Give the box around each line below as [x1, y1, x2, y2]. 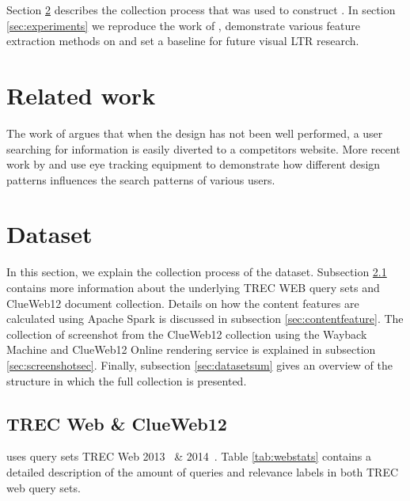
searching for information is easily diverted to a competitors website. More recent [6, 140, 401, 157]
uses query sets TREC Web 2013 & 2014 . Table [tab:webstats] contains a [6, 448, 371, 465]
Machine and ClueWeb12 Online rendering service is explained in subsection [6, 341, 376, 358]
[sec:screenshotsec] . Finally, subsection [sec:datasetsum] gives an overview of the [6, 356, 393, 373]
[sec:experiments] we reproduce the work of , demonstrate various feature [6, 17, 361, 33]
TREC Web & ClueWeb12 [6, 411, 227, 435]
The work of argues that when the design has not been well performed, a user [6, 124, 383, 141]
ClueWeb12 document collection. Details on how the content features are [6, 294, 359, 311]
